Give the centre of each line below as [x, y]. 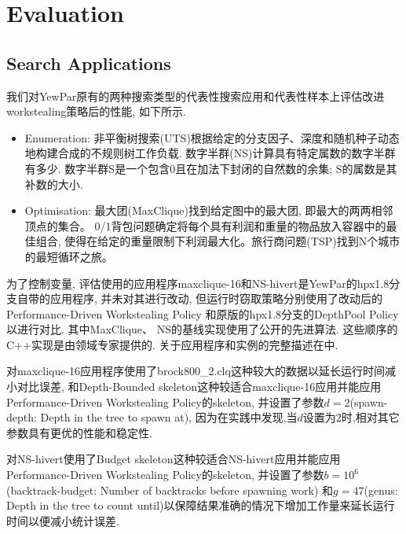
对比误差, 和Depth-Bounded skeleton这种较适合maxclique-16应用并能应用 [199, 387]
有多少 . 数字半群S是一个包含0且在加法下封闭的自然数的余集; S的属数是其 [211, 168]
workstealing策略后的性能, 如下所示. [96, 111]
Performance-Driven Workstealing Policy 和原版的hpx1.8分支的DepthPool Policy [203, 313]
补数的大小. [54, 184]
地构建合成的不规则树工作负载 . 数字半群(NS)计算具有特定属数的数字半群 [210, 153]
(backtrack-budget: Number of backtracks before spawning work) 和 [170, 490]
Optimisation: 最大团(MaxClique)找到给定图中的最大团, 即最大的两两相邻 [209, 210]
